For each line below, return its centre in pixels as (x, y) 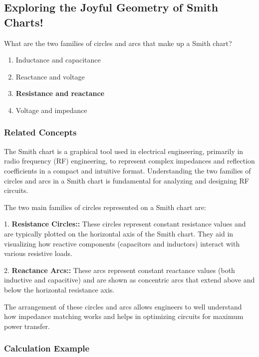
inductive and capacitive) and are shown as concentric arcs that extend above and (129, 280)
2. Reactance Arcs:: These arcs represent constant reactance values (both (120, 270)
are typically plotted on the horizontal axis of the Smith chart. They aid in (119, 233)
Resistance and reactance (60, 93)
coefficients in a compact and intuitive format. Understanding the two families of (128, 170)
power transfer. (27, 326)
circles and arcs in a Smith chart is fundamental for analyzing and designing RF (127, 180)
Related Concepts (40, 132)
